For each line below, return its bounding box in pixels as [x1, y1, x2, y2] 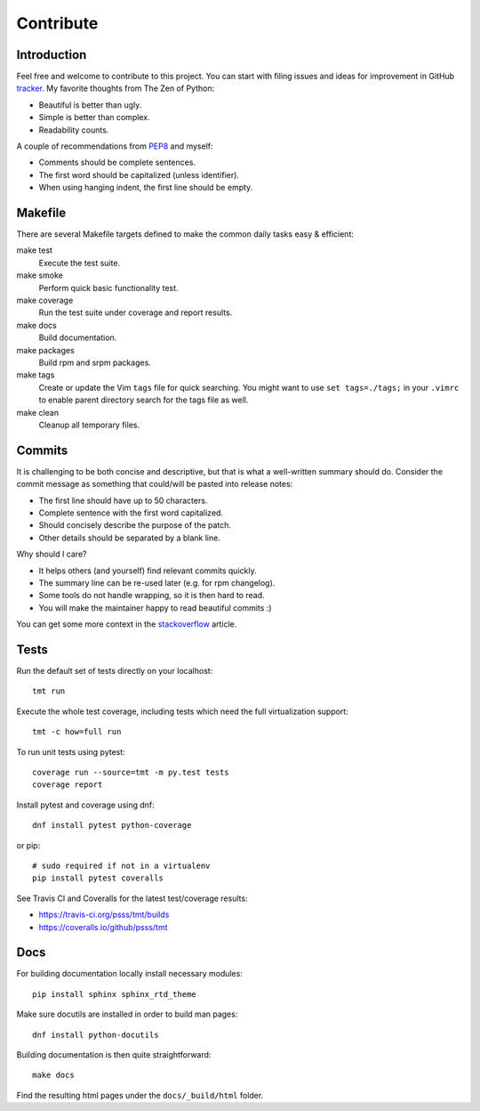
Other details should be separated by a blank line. [38, 532, 221, 543]
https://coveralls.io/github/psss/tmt [38, 921, 168, 932]
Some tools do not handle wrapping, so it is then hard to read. [38, 590, 266, 601]
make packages [16, 345, 75, 355]
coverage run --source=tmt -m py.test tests [32, 767, 230, 778]
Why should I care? [16, 548, 87, 560]
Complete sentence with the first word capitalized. [38, 507, 224, 518]
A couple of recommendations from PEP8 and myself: [16, 141, 213, 151]
